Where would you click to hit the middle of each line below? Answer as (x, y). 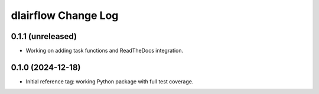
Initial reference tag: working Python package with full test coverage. (110, 81)
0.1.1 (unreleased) (44, 36)
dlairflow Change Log (65, 15)
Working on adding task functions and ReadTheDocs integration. (104, 51)
